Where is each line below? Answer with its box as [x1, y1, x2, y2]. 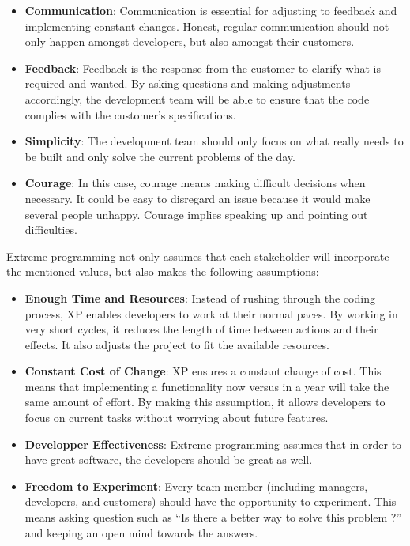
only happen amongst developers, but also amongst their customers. [24, 33, 355, 50]
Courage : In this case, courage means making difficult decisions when [24, 175, 366, 191]
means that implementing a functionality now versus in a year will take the [24, 378, 389, 394]
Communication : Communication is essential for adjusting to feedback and [24, 2, 397, 18]
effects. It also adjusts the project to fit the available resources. [24, 336, 329, 352]
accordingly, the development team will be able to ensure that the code [24, 90, 370, 107]
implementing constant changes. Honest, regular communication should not [24, 17, 389, 34]
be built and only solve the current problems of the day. [24, 148, 295, 164]
